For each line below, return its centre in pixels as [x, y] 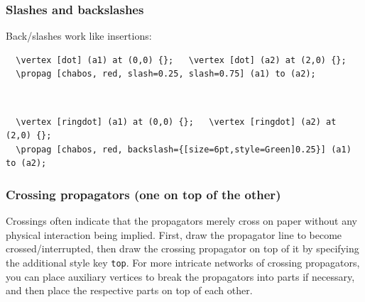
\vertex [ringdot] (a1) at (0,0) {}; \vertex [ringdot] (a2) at [176, 122]
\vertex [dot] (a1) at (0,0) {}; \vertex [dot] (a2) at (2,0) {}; [181, 60]
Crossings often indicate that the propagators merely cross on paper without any [181, 221]
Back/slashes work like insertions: [79, 36]
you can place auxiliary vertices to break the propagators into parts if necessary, [180, 276]
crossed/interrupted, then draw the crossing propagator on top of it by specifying [182, 248]
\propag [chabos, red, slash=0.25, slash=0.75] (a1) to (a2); [166, 74]
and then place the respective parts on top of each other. [129, 290]
